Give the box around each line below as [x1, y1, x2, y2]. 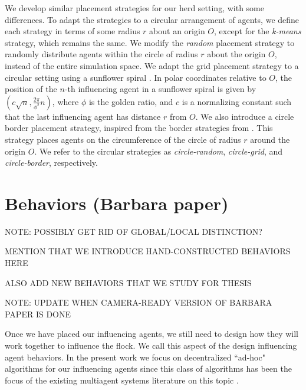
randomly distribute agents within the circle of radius [5, 48, 198, 60]
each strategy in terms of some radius [5, 25, 140, 37]
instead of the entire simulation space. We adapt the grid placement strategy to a [5, 59, 299, 71]
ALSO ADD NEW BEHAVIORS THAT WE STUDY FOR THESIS [5, 276, 252, 289]
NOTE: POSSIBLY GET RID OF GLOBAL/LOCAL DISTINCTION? [5, 225, 262, 237]
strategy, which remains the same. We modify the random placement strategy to [5, 36, 295, 48]
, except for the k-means [214, 25, 301, 37]
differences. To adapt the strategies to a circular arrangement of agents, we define [5, 13, 300, 25]
